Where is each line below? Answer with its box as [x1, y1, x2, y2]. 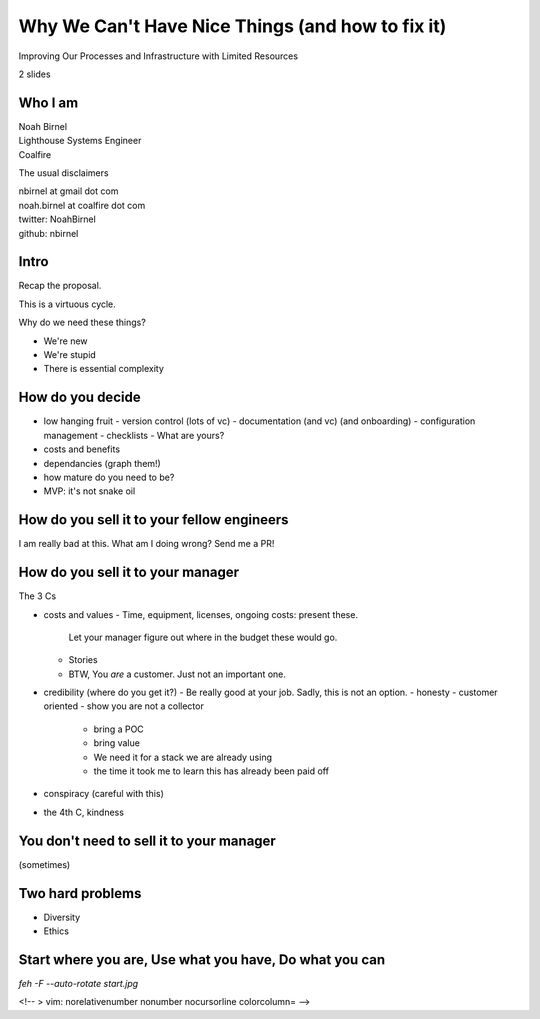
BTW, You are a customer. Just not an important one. [68, 668, 287, 680]
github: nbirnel [18, 227, 79, 239]
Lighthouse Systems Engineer [18, 135, 142, 147]
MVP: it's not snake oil [43, 485, 136, 497]
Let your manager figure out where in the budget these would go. [68, 631, 338, 643]
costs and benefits [43, 443, 120, 455]
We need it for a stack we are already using [93, 751, 273, 763]
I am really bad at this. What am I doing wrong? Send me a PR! [18, 538, 275, 550]
